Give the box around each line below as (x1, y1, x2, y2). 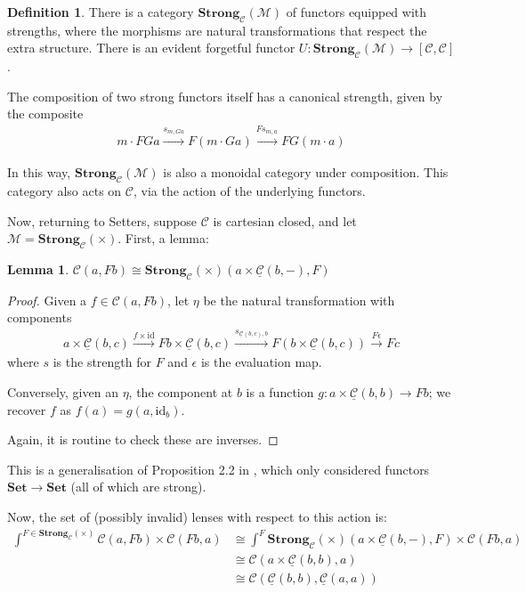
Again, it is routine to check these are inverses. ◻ (7, 430, 279, 449)
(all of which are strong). (70, 477, 206, 496)
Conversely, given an (7, 383, 118, 402)
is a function (246, 383, 314, 402)
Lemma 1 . (7, 259, 69, 278)
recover (7, 400, 46, 418)
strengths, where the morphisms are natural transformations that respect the (7, 20, 427, 39)
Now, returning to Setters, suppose (7, 211, 198, 230)
